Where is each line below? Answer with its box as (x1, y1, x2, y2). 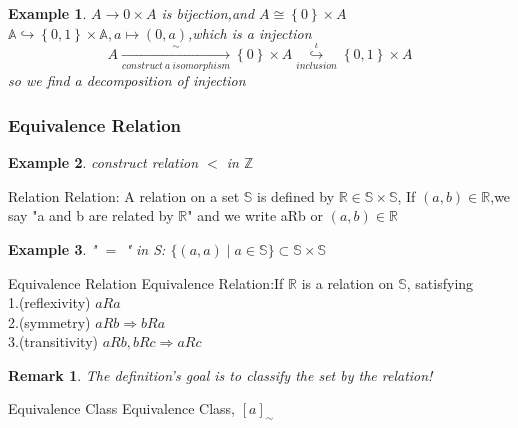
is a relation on (301, 272, 394, 293)
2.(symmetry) (8, 311, 91, 332)
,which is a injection (188, 22, 312, 43)
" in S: (125, 238, 166, 259)
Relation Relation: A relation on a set (8, 185, 240, 206)
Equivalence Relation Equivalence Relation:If (8, 272, 284, 293)
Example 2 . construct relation (8, 152, 199, 173)
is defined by (257, 185, 335, 206)
